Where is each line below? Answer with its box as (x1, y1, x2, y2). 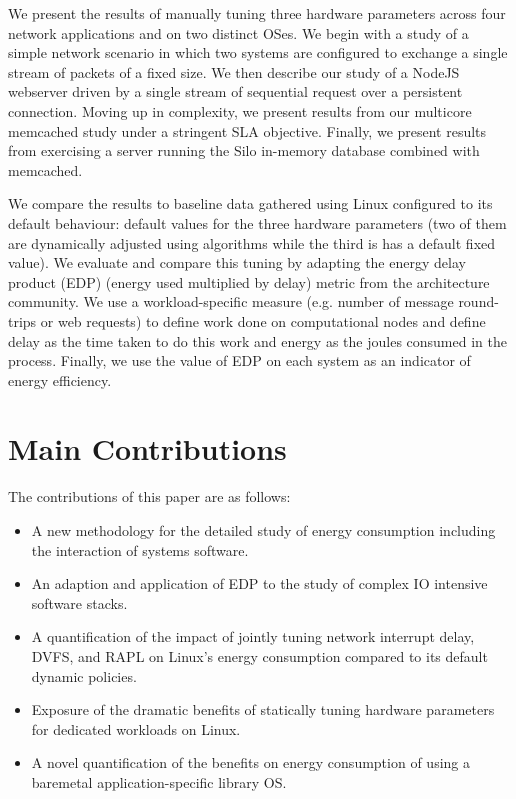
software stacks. (31, 592, 128, 613)
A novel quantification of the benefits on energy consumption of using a (31, 752, 470, 773)
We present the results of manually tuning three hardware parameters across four (8, 3, 506, 23)
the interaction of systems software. (31, 539, 249, 560)
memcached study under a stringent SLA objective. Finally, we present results (8, 120, 487, 141)
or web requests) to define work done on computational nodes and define (40, 310, 486, 331)
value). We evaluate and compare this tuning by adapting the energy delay (8, 252, 466, 273)
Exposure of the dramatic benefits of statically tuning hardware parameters (31, 699, 495, 720)
